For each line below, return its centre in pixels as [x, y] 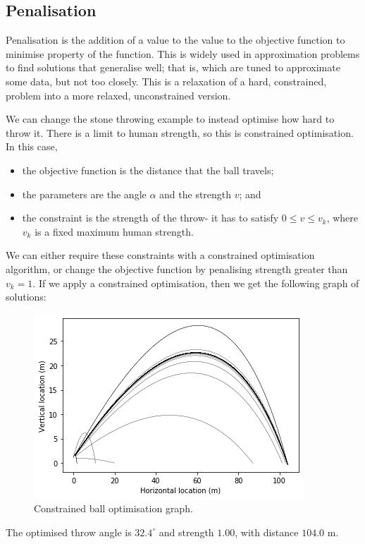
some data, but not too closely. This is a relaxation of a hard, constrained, [166, 81]
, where [342, 218]
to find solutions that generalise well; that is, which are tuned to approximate [173, 67]
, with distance [267, 532]
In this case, [32, 146]
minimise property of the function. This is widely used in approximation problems [183, 53]
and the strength [196, 194]
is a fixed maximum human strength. [114, 231]
